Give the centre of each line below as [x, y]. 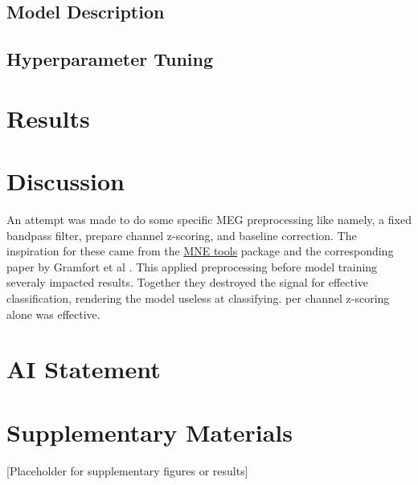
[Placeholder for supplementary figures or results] [127, 470]
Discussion [66, 181]
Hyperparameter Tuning [110, 59]
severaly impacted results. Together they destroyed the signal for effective [188, 282]
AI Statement [84, 369]
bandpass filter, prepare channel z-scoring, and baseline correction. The [182, 235]
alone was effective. [53, 314]
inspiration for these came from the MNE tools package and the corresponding [200, 251]
